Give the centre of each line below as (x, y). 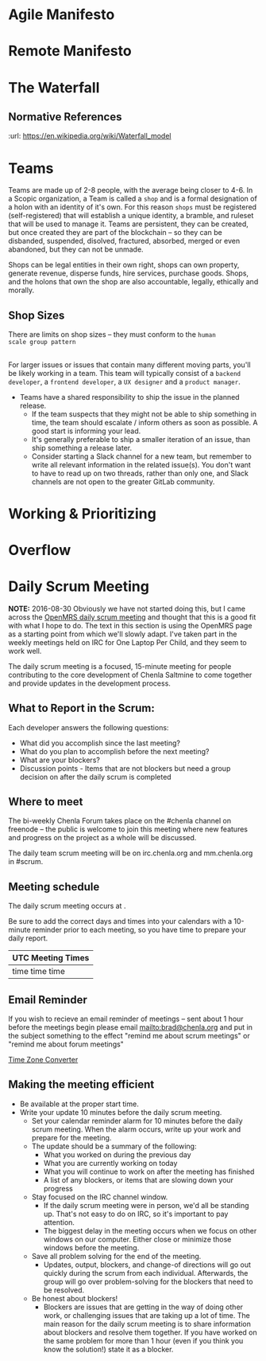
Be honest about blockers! (75, 1298)
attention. (59, 1222)
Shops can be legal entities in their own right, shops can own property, (124, 265)
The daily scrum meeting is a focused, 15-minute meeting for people (120, 666)
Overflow (40, 550)
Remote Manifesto (70, 51)
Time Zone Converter (43, 1060)
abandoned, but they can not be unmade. (76, 249)
